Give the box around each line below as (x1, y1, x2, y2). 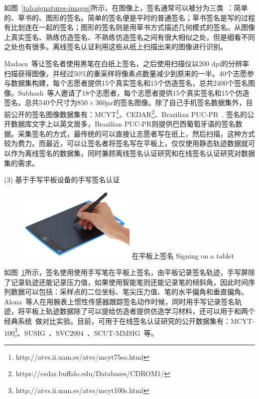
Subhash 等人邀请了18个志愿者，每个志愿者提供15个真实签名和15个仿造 (17, 87, 250, 98)
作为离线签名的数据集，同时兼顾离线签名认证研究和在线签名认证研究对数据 (10, 147, 255, 158)
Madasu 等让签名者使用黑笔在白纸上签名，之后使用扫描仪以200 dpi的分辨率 (4, 58, 250, 68)
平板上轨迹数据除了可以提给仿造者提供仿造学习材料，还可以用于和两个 (24, 306, 255, 316)
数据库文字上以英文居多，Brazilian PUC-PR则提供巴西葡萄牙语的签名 (10, 119, 236, 129)
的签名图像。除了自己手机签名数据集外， (113, 97, 246, 108)
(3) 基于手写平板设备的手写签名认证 (4, 174, 120, 185)
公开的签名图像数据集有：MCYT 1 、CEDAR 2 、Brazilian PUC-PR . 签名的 (10, 107, 247, 119)
